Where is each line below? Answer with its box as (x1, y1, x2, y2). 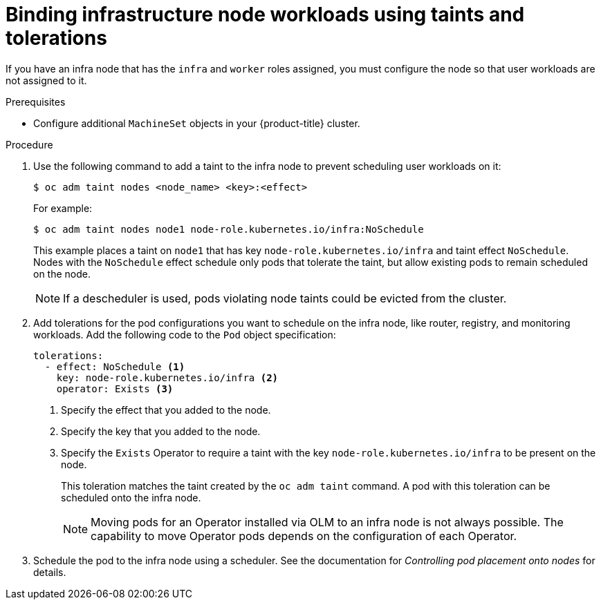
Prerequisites (6, 95, 66, 108)
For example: (33, 202, 93, 214)
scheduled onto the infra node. (61, 491, 201, 503)
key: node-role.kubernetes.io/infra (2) (56, 372, 279, 383)
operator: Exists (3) (56, 383, 174, 394)
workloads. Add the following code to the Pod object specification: (33, 328, 336, 340)
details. (33, 566, 66, 578)
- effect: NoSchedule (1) (44, 361, 185, 372)
